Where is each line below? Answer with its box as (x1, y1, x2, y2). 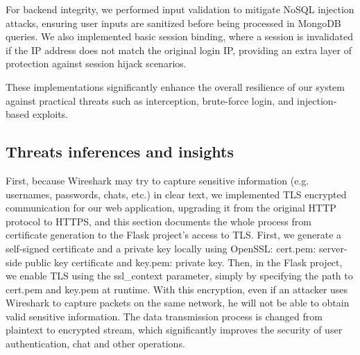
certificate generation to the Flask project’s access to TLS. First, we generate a (6, 227, 342, 242)
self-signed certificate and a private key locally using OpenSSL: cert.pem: (6, 241, 316, 255)
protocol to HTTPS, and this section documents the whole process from (6, 214, 311, 228)
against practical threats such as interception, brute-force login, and (6, 93, 294, 107)
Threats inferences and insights (6, 141, 234, 162)
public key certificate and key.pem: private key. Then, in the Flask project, (25, 254, 343, 269)
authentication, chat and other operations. (6, 336, 185, 351)
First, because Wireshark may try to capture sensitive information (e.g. (6, 173, 309, 187)
